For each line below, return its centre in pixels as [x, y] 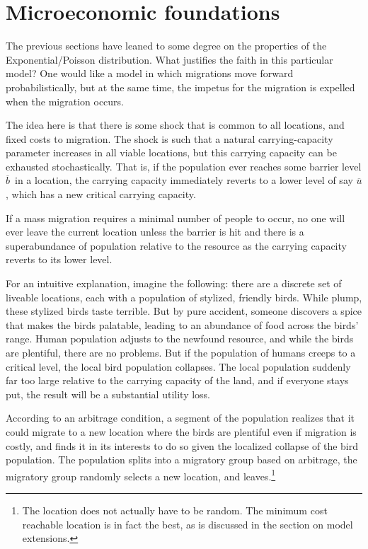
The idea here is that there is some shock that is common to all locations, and [175, 125]
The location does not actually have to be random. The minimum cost [175, 510]
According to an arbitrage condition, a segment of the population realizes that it [180, 418]
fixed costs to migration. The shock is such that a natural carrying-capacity [169, 138]
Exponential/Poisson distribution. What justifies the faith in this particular [169, 59]
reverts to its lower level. [59, 259]
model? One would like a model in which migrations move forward [150, 73]
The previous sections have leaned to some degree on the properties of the [166, 46]
